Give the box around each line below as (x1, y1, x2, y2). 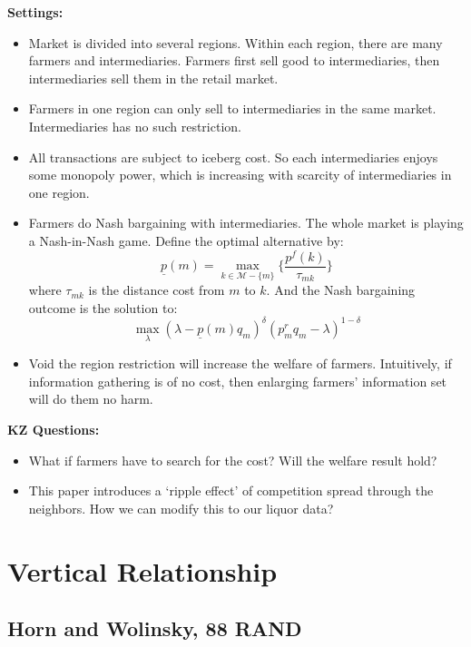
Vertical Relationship (7, 552, 278, 589)
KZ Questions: (7, 419, 100, 438)
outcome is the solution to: (28, 298, 178, 317)
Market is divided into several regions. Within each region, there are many (28, 33, 443, 52)
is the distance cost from (88, 280, 225, 299)
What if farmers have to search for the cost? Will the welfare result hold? (28, 450, 437, 469)
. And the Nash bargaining (266, 280, 416, 299)
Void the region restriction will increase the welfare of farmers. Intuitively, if (28, 354, 452, 373)
